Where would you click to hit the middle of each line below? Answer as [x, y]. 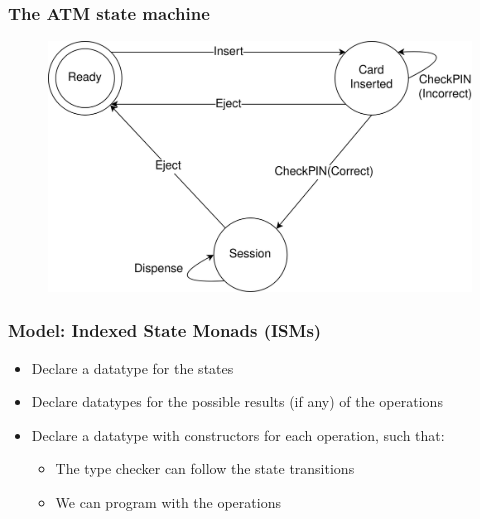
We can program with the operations [168, 501]
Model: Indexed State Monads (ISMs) [165, 330]
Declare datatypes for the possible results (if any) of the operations [237, 401]
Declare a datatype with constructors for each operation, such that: [238, 434]
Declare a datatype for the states [132, 367]
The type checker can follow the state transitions [205, 468]
